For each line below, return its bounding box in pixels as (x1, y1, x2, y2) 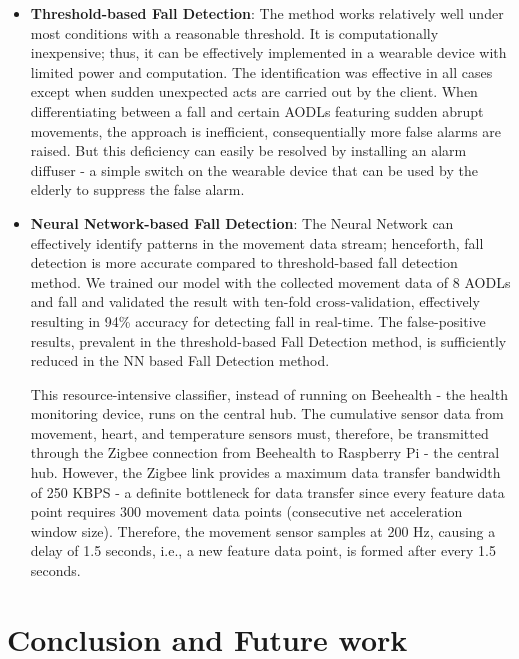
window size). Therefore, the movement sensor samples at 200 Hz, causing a (30, 520, 496, 541)
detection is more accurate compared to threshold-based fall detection (30, 252, 458, 273)
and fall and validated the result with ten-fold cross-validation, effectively (30, 291, 480, 312)
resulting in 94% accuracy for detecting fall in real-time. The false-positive (30, 310, 486, 331)
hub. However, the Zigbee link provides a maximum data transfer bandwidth (30, 462, 501, 483)
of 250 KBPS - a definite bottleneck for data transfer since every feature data (30, 481, 505, 502)
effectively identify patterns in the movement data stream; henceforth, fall (30, 232, 484, 253)
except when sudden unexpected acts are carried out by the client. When (30, 81, 478, 102)
